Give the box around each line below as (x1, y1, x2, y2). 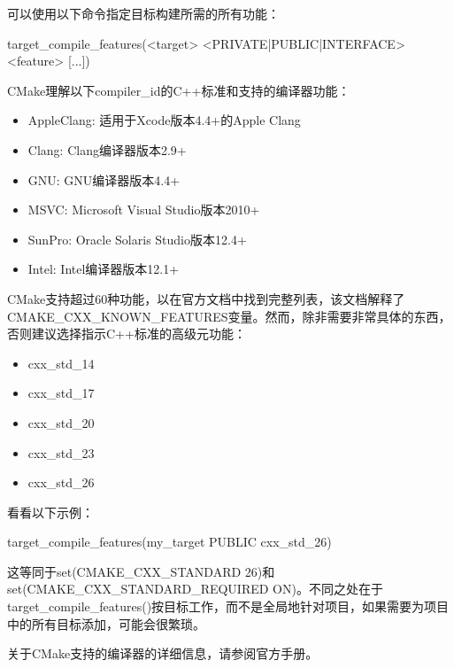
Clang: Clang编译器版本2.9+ (27, 140, 187, 159)
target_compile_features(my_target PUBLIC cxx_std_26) (7, 532, 332, 551)
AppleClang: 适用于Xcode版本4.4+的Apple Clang (27, 111, 301, 129)
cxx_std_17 (27, 384, 95, 402)
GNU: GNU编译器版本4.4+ (27, 170, 181, 189)
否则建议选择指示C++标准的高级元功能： (7, 324, 246, 343)
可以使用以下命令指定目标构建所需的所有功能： (7, 4, 280, 22)
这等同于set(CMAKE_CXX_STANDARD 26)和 (7, 562, 275, 580)
